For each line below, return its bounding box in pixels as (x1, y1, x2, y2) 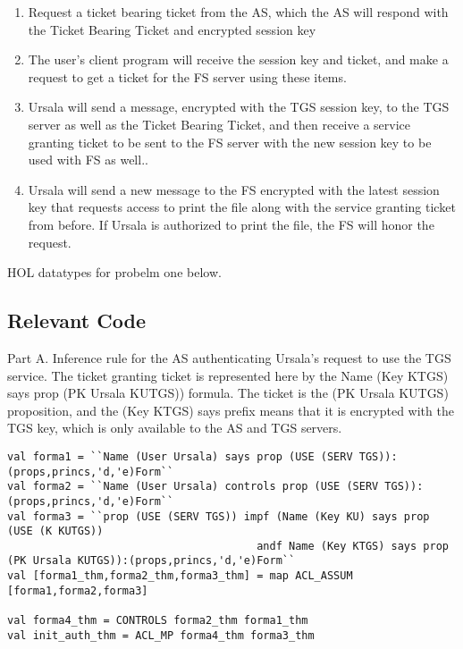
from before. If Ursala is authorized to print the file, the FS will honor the (28, 215, 434, 233)
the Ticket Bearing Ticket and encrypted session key (28, 20, 316, 38)
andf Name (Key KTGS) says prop (257, 539, 449, 552)
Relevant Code (7, 307, 146, 334)
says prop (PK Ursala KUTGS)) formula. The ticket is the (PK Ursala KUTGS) (7, 383, 449, 402)
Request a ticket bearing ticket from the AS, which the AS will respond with (28, 3, 449, 21)
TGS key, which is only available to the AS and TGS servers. (7, 418, 342, 437)
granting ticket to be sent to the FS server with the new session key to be (28, 132, 432, 151)
